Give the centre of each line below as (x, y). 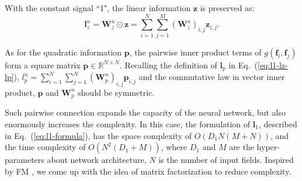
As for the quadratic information (63, 52)
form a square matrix (43, 65)
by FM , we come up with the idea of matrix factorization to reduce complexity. (148, 171)
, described (278, 124)
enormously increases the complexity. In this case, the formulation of (128, 124)
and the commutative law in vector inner (212, 77)
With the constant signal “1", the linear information (98, 8)
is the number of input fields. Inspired (226, 160)
